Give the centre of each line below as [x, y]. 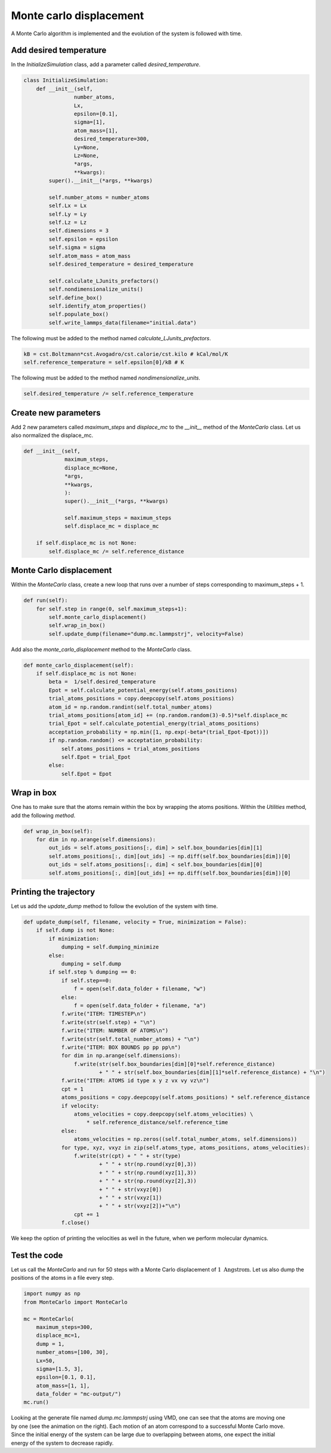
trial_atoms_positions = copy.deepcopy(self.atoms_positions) [142, 699]
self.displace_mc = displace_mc [112, 526]
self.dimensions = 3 [79, 231]
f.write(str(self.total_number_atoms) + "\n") [130, 1039]
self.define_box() [75, 298]
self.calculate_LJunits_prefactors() [104, 281]
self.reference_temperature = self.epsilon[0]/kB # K [104, 362]
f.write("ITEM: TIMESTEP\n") [104, 1014]
